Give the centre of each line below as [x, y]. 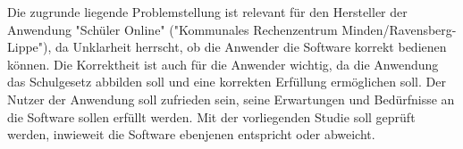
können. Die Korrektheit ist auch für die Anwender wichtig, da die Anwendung [223, 64]
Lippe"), [29, 47]
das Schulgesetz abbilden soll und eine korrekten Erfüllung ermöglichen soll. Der [227, 82]
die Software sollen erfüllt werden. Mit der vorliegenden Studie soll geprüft [211, 116]
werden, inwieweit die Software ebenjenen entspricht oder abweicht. [191, 134]
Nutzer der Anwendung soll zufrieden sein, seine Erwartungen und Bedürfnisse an [231, 99]
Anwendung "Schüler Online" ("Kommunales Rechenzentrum [173, 29]
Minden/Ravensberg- [399, 29]
